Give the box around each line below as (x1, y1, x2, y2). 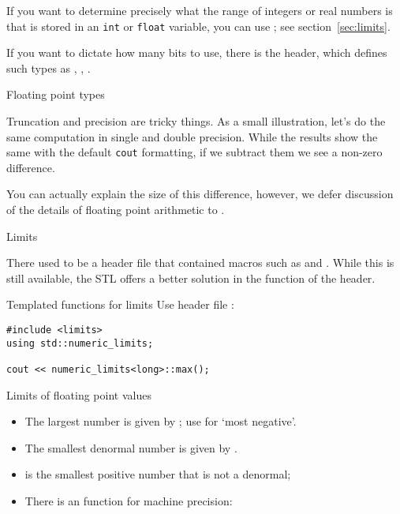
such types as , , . (6, 59, 91, 76)
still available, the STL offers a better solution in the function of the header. (6, 269, 376, 286)
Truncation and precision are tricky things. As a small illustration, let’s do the (6, 113, 386, 129)
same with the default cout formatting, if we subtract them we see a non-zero (6, 144, 383, 160)
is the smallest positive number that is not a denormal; (24, 466, 291, 482)
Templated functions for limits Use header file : (6, 296, 234, 313)
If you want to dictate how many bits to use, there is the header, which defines (6, 44, 387, 61)
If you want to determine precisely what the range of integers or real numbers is (6, 2, 393, 18)
